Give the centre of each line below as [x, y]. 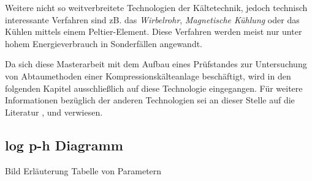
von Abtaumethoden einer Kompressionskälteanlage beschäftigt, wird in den [148, 76]
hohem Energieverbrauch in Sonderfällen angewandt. [104, 43]
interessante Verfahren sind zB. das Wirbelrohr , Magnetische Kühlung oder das [152, 19]
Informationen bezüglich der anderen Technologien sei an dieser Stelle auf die [150, 100]
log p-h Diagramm [64, 145]
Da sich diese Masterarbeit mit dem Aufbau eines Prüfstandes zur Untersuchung [156, 64]
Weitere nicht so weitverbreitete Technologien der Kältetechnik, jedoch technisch [156, 7]
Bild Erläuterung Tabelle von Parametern [83, 170]
